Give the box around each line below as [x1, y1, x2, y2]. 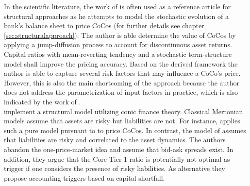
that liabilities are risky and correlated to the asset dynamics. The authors [4, 135, 226, 145]
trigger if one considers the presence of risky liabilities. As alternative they [4, 163, 225, 173]
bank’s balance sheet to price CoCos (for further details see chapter [4, 20, 204, 31]
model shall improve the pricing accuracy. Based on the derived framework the [4, 58, 238, 68]
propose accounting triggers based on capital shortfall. [4, 172, 165, 183]
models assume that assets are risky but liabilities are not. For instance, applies [4, 116, 240, 126]
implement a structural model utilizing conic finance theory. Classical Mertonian [4, 106, 243, 116]
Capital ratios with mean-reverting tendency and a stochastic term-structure [4, 49, 232, 59]
